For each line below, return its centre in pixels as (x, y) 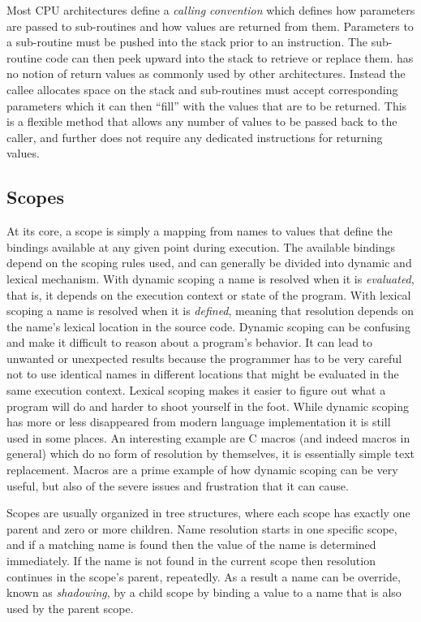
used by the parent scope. (70, 608)
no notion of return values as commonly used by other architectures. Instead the (206, 73)
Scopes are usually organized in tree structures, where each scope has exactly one (208, 513)
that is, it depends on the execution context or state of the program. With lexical (209, 294)
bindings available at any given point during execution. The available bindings (201, 246)
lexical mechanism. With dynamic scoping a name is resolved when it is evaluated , (210, 278)
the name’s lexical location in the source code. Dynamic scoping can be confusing (208, 326)
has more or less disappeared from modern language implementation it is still (199, 422)
